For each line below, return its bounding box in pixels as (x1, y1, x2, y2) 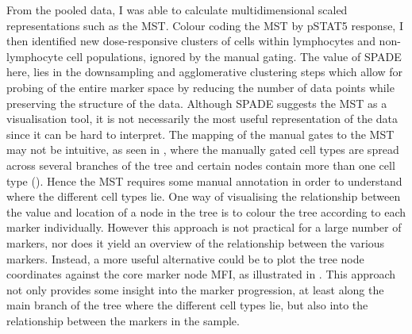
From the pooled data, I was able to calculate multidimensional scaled (6, 2, 348, 17)
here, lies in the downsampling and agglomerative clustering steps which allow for (6, 63, 403, 80)
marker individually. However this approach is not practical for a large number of (6, 219, 402, 236)
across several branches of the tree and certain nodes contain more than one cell (6, 156, 395, 173)
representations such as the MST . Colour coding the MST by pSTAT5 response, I (6, 17, 403, 33)
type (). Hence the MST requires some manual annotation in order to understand (6, 172, 402, 189)
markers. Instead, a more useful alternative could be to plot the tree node (6, 250, 364, 267)
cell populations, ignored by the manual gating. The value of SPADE (66, 48, 402, 64)
